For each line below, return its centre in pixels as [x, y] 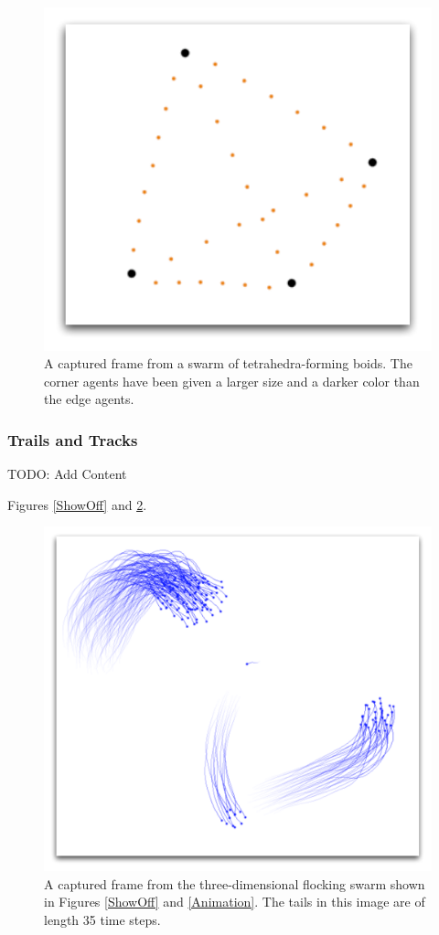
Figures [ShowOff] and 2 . [77, 504]
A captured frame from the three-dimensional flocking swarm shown [235, 883]
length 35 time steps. [102, 920]
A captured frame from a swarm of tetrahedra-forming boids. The [228, 363]
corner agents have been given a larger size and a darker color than [232, 381]
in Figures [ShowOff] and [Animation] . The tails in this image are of [235, 902]
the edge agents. [89, 399]
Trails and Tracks [73, 439]
